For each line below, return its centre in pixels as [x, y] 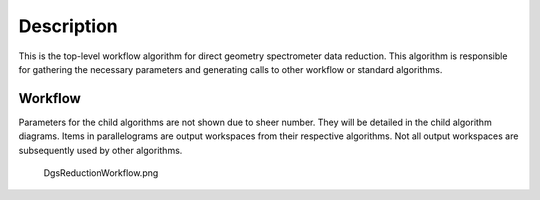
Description [68, 26]
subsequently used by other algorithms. [100, 150]
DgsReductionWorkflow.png [101, 173]
